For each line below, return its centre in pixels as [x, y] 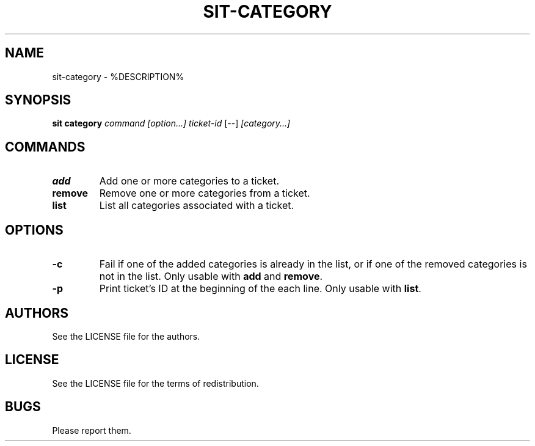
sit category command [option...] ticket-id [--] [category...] [171, 123]
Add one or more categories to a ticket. [189, 181]
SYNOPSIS [38, 100]
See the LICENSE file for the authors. [126, 336]
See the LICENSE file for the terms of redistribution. [155, 383]
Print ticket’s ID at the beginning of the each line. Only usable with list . [260, 289]
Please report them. [92, 430]
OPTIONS [34, 230]
